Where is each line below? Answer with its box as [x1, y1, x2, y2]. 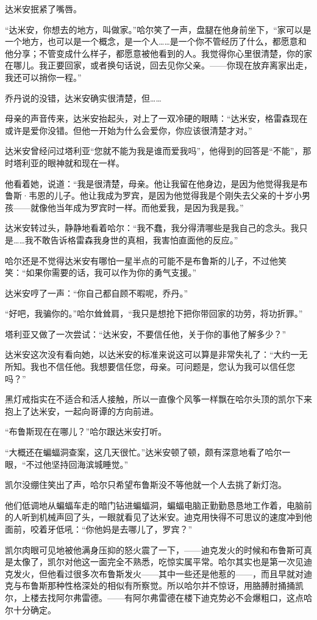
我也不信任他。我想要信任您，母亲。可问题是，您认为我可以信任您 [30, 360, 295, 373]
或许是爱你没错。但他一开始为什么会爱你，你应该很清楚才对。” [5, 124, 252, 136]
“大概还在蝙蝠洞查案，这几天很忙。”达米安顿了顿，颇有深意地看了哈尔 [5, 446, 282, 459]
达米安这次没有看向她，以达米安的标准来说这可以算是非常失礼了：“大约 [5, 348, 291, 361]
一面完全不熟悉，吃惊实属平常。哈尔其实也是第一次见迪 [90, 555, 312, 568]
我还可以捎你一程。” [5, 70, 82, 83]
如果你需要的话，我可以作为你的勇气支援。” [26, 266, 197, 279]
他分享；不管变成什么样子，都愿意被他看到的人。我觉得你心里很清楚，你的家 [5, 46, 312, 59]
